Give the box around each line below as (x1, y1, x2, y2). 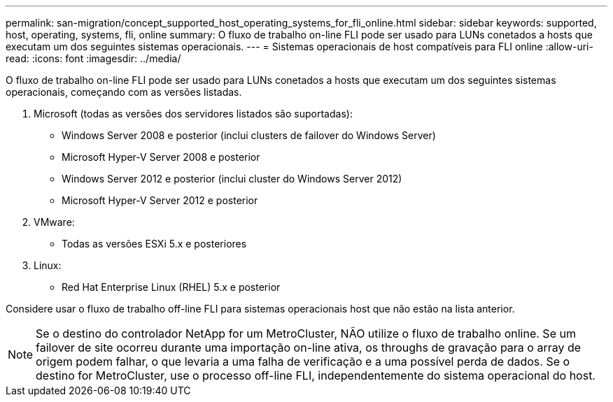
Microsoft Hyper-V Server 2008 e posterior (62, 151, 260, 163)
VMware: (34, 216, 75, 228)
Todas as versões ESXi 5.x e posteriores (62, 238, 247, 250)
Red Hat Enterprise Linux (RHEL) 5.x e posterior (62, 281, 281, 293)
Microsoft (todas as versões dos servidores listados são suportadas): (34, 108, 353, 120)
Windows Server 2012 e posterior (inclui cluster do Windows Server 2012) (62, 173, 402, 185)
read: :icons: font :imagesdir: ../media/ (6, 52, 181, 64)
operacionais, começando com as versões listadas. (6, 86, 242, 98)
